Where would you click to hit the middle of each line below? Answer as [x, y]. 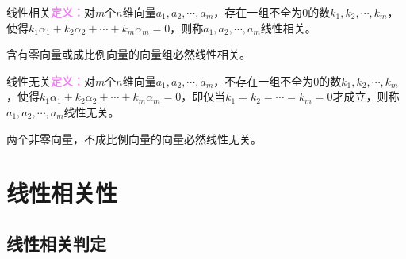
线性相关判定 [56, 243]
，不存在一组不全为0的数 [278, 80]
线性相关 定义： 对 [51, 12]
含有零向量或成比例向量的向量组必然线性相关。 [128, 54]
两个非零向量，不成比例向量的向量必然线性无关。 [134, 138]
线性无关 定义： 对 [51, 80]
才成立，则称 [366, 96]
